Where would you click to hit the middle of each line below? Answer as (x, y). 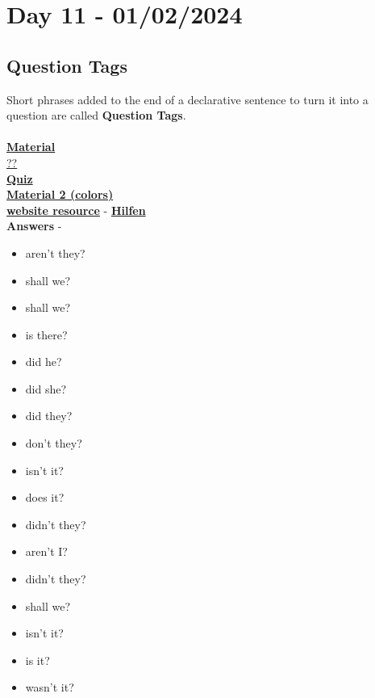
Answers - (34, 226)
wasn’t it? (50, 687)
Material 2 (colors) (60, 194)
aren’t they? (55, 252)
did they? (49, 416)
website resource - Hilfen (76, 210)
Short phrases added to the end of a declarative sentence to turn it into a (187, 99)
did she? (46, 388)
